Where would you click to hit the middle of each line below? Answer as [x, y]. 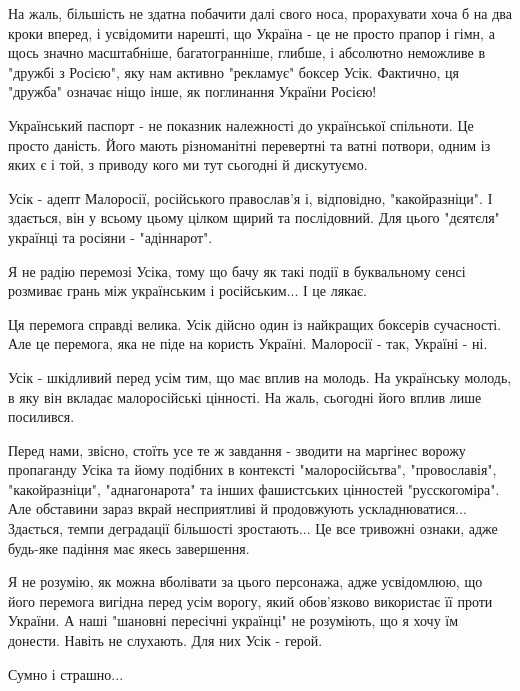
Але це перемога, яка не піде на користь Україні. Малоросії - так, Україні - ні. [248, 343]
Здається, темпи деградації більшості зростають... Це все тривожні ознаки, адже [253, 528]
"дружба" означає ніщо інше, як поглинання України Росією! [192, 91]
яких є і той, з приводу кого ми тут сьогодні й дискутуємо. [188, 164]
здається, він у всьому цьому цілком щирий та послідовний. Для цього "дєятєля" [254, 217]
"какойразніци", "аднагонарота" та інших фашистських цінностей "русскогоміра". [254, 488]
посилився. [41, 416]
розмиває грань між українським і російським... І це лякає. [187, 290]
